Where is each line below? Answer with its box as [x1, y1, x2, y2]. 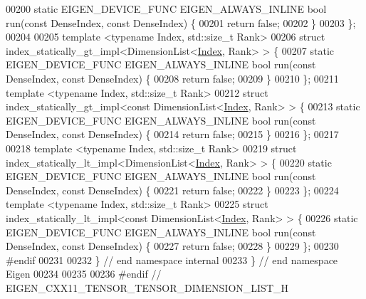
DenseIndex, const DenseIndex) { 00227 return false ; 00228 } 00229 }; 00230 [6, 238, 339, 253]
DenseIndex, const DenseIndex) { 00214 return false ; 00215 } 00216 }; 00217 [6, 127, 339, 142]
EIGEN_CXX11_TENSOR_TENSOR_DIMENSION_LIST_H [6, 280, 289, 295]
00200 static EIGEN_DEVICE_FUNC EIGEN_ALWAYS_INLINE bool [6, 1, 327, 16]
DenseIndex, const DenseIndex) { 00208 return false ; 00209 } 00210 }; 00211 [6, 70, 339, 85]
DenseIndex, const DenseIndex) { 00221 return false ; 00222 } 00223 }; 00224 [6, 182, 339, 197]
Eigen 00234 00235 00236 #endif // [6, 266, 162, 281]
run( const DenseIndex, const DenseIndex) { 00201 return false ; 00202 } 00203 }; [6, 15, 356, 30]
